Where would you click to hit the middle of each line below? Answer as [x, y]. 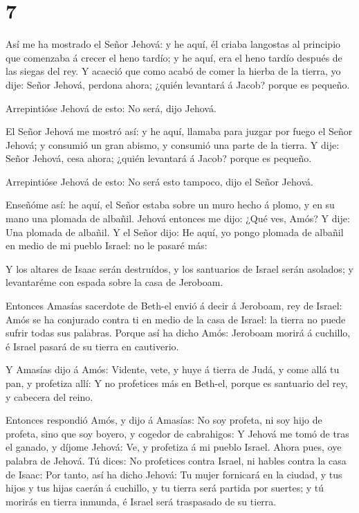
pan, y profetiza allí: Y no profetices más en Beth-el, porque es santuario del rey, [177, 383]
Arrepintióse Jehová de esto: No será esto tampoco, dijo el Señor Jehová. [159, 181]
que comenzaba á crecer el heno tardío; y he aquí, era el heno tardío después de [174, 57]
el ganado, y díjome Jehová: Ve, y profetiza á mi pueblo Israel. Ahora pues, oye [174, 447]
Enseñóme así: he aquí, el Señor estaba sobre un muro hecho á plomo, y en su [170, 205]
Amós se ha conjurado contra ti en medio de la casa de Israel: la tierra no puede [176, 319]
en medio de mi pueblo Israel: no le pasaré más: [107, 245]
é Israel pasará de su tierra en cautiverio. [92, 346]
